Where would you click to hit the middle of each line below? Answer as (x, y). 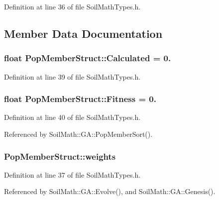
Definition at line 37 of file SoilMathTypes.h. (72, 174)
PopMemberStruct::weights (60, 156)
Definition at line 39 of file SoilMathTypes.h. (72, 76)
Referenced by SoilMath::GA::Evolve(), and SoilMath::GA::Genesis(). (110, 191)
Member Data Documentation (83, 33)
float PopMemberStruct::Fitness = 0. (80, 99)
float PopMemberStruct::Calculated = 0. (88, 58)
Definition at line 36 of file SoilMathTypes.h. (72, 6)
